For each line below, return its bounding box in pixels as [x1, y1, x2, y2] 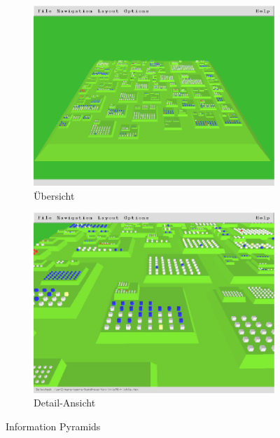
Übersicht [34, 188, 75, 203]
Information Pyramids [6, 418, 101, 433]
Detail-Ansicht [34, 395, 96, 410]
